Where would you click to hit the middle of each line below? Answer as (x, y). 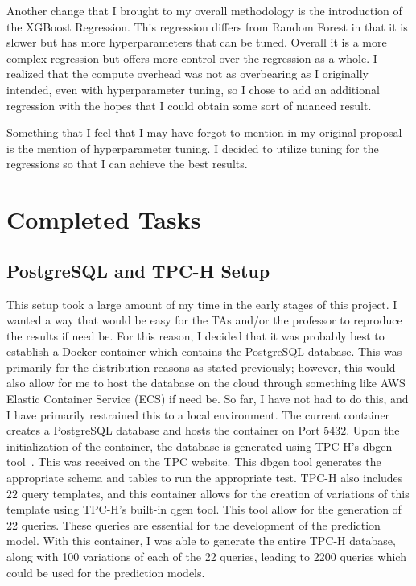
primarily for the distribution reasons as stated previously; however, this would (201, 367)
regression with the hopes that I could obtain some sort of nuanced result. (189, 105)
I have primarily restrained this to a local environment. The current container (198, 414)
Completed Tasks (104, 219)
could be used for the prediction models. (106, 572)
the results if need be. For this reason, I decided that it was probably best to (196, 335)
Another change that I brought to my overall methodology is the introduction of (204, 10)
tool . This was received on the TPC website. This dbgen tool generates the (194, 462)
